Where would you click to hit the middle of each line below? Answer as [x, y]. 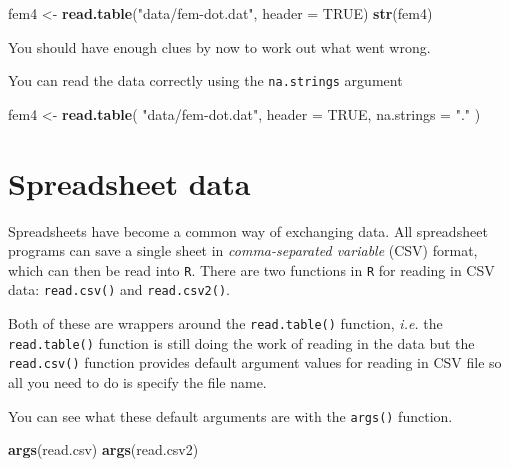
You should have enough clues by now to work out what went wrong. [219, 46]
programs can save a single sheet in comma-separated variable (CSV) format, [243, 250]
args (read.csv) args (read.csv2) [103, 449]
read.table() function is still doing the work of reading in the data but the [241, 342]
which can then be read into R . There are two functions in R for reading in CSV [251, 269]
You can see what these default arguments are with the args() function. [230, 415]
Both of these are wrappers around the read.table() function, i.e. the [225, 323]
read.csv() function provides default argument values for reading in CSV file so [255, 362]
